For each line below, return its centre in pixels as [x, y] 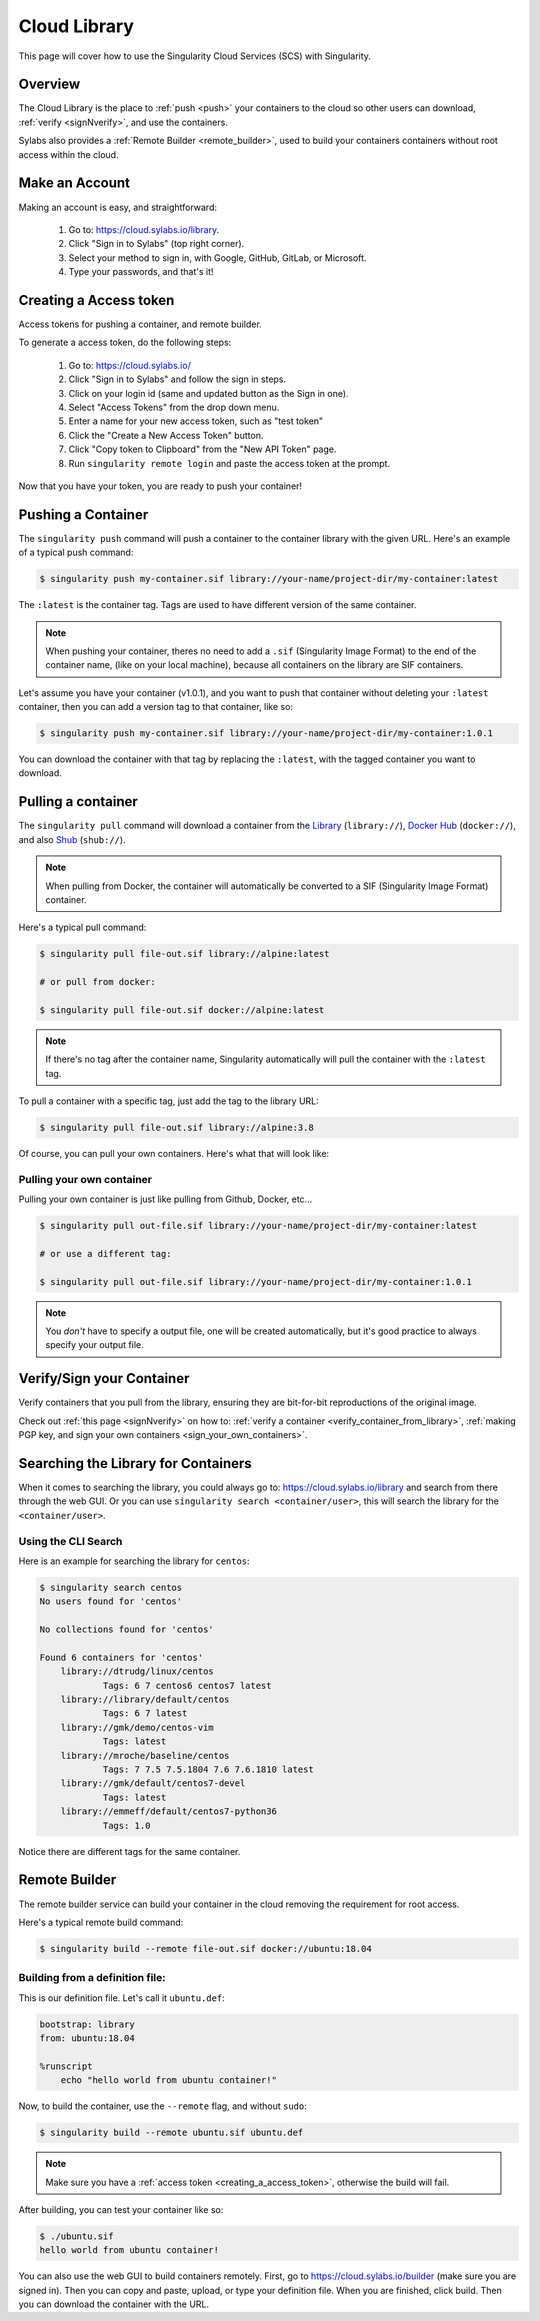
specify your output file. [94, 1345]
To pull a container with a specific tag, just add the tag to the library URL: [168, 1101]
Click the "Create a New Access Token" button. [166, 435]
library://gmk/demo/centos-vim [137, 1727]
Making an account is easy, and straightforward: [118, 207]
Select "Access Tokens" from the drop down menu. [174, 407]
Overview [49, 84]
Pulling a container [78, 801]
